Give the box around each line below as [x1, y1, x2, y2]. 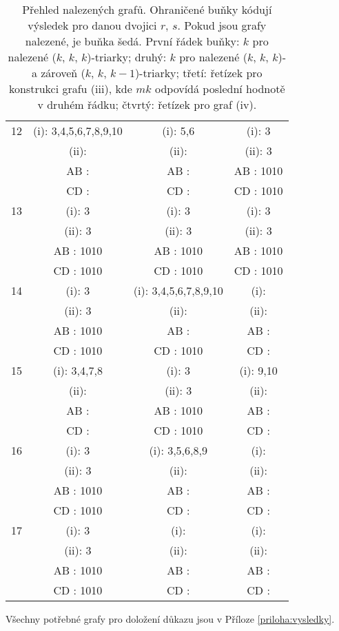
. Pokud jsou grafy [177, 17, 267, 33]
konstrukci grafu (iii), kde [8, 81, 132, 96]
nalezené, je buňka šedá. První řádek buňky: [25, 33, 240, 49]
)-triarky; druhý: [87, 49, 167, 65]
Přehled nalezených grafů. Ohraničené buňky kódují [22, 1, 272, 17]
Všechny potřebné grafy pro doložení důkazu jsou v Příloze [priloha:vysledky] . [6, 612, 335, 625]
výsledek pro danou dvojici [28, 17, 157, 33]
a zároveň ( [31, 65, 85, 81]
